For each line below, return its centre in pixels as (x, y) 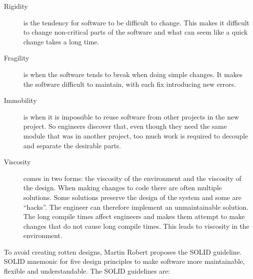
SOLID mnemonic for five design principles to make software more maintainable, (125, 261)
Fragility (17, 58)
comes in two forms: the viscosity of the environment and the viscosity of (132, 178)
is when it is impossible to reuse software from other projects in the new (131, 116)
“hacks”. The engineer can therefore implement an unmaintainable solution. (136, 207)
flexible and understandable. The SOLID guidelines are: (87, 271)
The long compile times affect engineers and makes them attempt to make (134, 216)
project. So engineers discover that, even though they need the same (125, 126)
